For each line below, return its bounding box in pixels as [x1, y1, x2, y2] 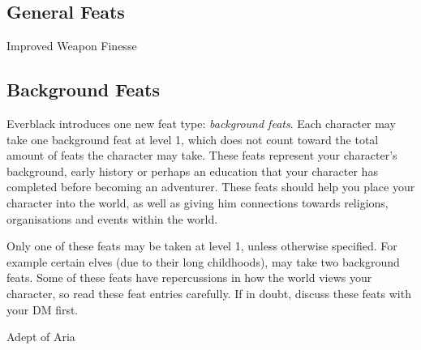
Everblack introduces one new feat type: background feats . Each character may [6, 115, 396, 131]
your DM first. [6, 301, 79, 318]
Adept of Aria [6, 328, 75, 345]
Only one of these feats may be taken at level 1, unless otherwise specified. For [6, 237, 397, 254]
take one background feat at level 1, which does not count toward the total [6, 130, 379, 147]
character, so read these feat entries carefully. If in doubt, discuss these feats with [6, 284, 411, 301]
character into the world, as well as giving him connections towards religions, [6, 194, 389, 211]
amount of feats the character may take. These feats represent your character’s [6, 147, 397, 164]
